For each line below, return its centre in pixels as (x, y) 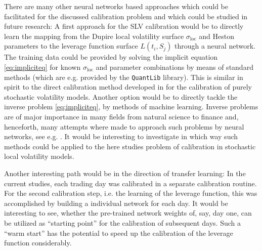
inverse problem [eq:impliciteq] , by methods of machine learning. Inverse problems (131, 107)
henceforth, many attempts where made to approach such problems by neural (124, 126)
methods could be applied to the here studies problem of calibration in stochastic (130, 146)
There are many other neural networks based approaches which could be (116, 6)
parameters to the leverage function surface (71, 46)
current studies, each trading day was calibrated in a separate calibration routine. (130, 183)
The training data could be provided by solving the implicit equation (111, 57)
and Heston (216, 36)
